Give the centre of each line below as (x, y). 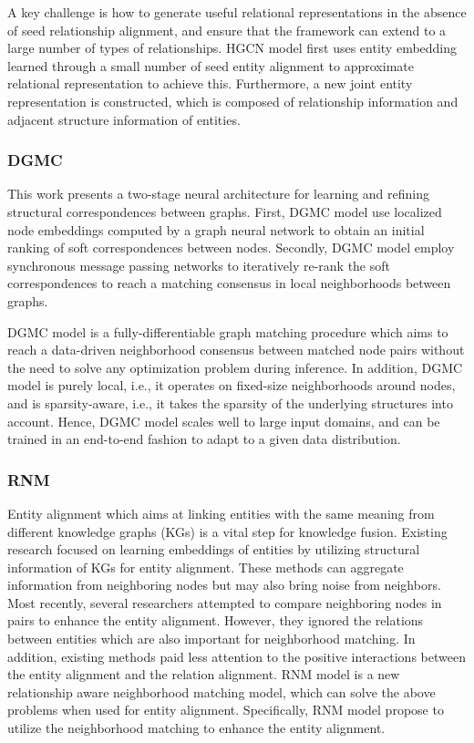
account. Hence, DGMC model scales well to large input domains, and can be (224, 421)
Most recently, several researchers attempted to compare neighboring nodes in (225, 602)
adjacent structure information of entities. (124, 119)
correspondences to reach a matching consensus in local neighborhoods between (229, 283)
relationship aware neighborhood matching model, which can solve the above (222, 691)
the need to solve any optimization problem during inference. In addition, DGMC (235, 367)
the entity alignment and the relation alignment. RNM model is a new (204, 674)
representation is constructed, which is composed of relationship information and (233, 101)
